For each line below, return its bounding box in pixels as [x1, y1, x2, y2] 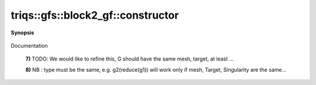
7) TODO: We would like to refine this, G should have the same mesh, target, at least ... [25, 55, 234, 62]
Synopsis [11, 29, 35, 36]
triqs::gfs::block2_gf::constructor [11, 9, 179, 22]
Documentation [11, 42, 48, 49]
